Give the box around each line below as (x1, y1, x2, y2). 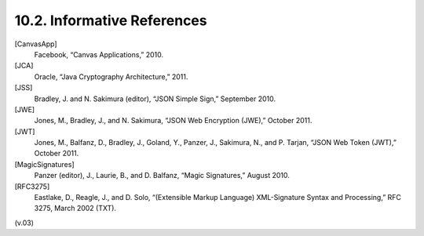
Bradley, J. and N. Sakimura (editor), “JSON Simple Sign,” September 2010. (34, 94, 276, 103)
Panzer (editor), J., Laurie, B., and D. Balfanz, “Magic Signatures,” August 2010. (34, 171, 290, 180)
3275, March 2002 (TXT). (34, 204, 117, 213)
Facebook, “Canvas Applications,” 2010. (34, 49, 164, 59)
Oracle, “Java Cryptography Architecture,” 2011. (34, 71, 188, 82)
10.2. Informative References (14, 12, 207, 29)
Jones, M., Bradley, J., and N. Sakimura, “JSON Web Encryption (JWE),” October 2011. (34, 116, 313, 125)
